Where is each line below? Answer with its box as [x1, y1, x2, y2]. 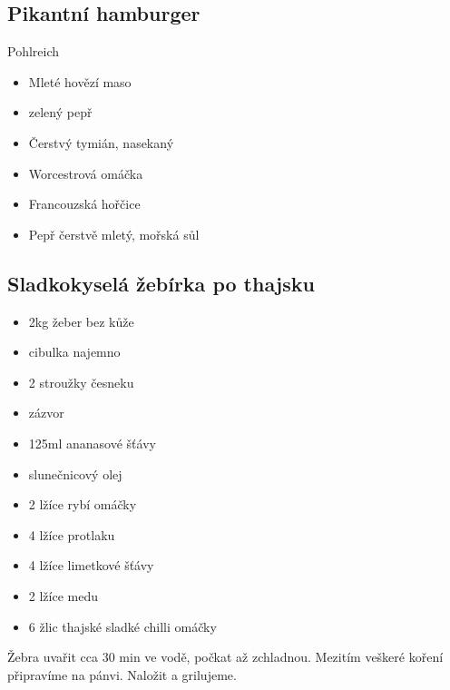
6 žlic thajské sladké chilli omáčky [28, 616, 217, 636]
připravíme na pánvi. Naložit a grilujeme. [7, 665, 237, 684]
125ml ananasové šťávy [28, 433, 156, 452]
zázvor [28, 403, 64, 422]
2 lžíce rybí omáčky [28, 495, 137, 514]
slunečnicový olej [28, 464, 122, 483]
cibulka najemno [28, 342, 121, 361]
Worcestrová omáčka [28, 163, 143, 182]
